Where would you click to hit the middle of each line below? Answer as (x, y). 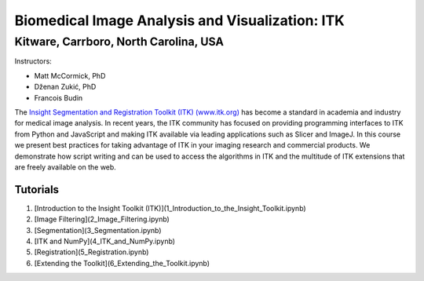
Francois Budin (58, 97)
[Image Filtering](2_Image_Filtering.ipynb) (102, 219)
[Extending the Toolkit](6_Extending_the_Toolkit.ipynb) (122, 263)
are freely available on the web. (66, 167)
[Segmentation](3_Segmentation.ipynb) (98, 230)
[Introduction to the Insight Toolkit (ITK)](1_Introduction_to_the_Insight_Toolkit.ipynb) (170, 208)
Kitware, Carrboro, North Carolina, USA (119, 42)
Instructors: (33, 61)
